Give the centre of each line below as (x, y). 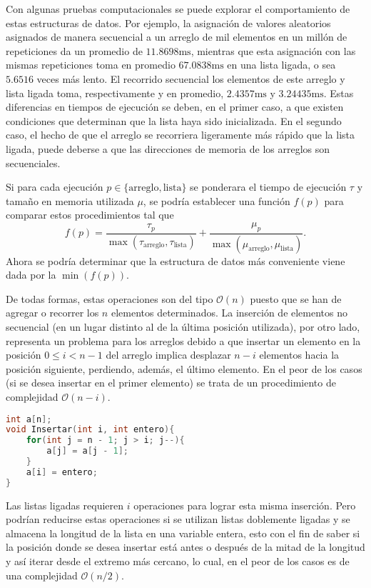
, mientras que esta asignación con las (273, 50)
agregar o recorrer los (52, 313)
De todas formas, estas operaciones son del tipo (110, 298)
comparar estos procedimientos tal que (90, 215)
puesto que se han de (296, 298)
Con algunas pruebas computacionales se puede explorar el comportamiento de (178, 9)
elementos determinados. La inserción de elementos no (229, 313)
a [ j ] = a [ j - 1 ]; (87, 451)
